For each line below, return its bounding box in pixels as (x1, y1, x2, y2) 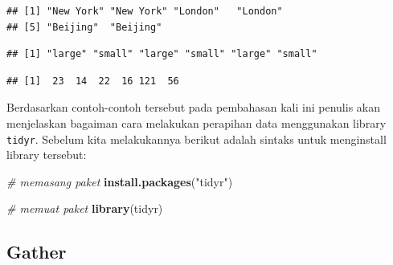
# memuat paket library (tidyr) (6, 200, 163, 217)
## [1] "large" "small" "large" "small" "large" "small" (6, 48, 317, 60)
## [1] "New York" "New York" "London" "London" (6, 6, 283, 17)
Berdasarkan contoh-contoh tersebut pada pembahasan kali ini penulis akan (6, 99, 380, 116)
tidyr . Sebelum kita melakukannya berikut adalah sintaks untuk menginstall (6, 130, 387, 147)
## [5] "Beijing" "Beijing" (6, 21, 162, 33)
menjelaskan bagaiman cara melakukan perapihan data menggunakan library (6, 114, 387, 131)
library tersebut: (6, 146, 87, 163)
